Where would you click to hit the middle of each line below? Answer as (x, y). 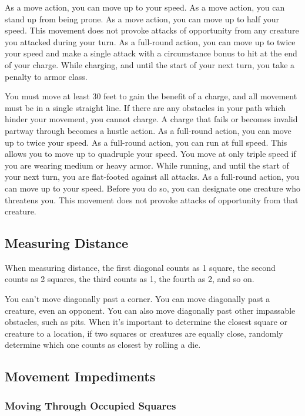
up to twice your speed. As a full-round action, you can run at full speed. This (146, 142)
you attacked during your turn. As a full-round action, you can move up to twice (150, 41)
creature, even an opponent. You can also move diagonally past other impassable (150, 310)
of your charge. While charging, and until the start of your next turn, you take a (150, 64)
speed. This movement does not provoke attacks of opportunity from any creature (152, 30)
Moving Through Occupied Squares (91, 405)
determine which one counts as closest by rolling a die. (103, 345)
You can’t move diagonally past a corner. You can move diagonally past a (138, 299)
